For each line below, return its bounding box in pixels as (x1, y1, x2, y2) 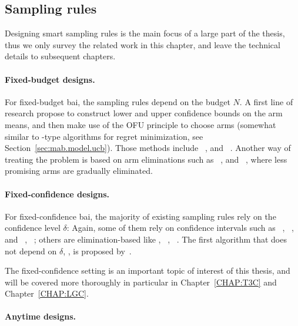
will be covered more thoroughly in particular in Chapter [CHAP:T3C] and (5, 275, 277, 288)
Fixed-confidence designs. (5, 187, 110, 200)
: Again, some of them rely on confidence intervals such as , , (66, 221, 294, 234)
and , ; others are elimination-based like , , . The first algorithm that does (5, 233, 287, 245)
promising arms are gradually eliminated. (5, 164, 153, 177)
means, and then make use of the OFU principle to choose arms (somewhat (5, 118, 276, 130)
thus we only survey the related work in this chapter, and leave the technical (5, 38, 280, 51)
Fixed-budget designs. (5, 73, 95, 85)
